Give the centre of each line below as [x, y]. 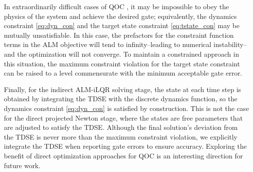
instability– [230, 44]
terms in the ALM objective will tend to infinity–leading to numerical [108, 44]
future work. [22, 165]
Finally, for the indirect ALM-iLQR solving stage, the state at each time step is [123, 89]
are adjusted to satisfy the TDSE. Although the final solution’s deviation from [121, 127]
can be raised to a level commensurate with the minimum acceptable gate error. [123, 73]
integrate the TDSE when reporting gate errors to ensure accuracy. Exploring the [125, 146]
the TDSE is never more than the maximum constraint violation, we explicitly [121, 136]
